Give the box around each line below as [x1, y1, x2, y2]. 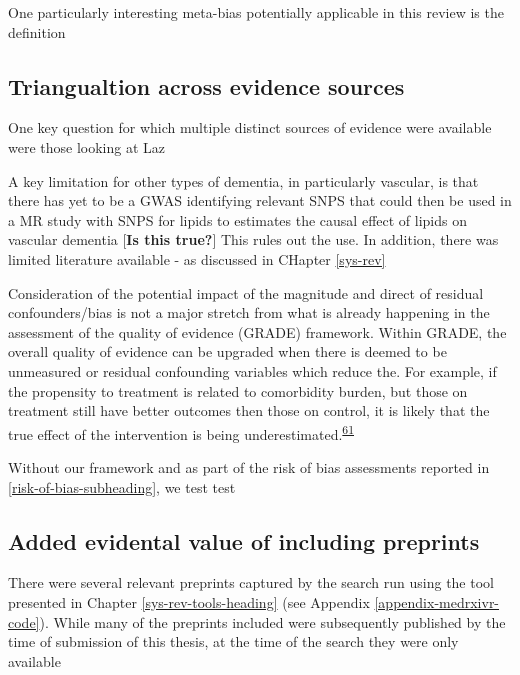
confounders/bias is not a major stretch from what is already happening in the [8, 302, 490, 323]
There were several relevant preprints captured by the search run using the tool [8, 572, 494, 593]
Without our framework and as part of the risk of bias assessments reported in [8, 456, 490, 477]
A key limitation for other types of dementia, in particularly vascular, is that [8, 170, 479, 191]
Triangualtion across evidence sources [8, 70, 405, 101]
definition [8, 21, 66, 42]
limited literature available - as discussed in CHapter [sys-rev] [8, 248, 386, 269]
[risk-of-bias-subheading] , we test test [8, 476, 236, 497]
